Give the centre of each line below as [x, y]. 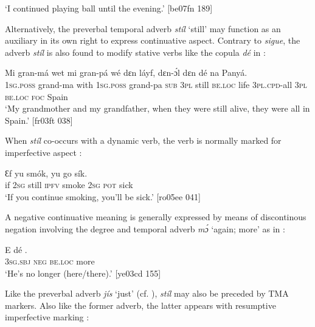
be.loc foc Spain [36, 96]
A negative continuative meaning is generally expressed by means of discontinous [156, 217]
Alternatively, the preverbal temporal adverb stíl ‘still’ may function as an [143, 28]
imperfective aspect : [43, 152]
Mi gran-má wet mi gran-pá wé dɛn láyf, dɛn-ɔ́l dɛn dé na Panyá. [126, 72]
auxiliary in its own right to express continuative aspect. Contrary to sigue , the [153, 40]
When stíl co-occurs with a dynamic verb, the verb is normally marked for [143, 140]
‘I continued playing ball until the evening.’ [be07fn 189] [109, 8]
